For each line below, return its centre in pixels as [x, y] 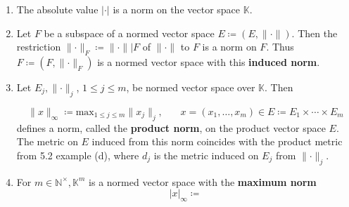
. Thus [280, 47]
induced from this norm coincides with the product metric [217, 141]
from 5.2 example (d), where [78, 155]
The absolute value [57, 9]
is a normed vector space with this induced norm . [209, 61]
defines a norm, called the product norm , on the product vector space [171, 127]
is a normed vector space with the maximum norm [203, 181]
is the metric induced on [206, 155]
